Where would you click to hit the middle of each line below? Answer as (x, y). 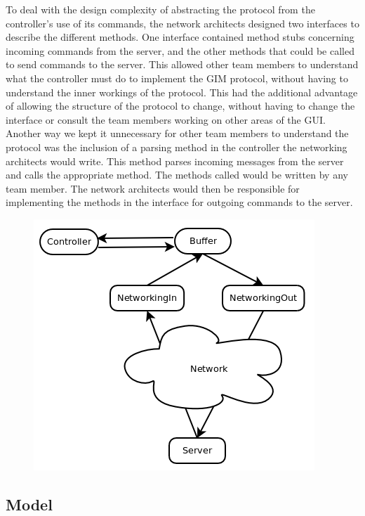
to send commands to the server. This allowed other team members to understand (182, 64)
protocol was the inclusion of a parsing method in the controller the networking (177, 147)
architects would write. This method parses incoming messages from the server (175, 161)
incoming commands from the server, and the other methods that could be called (180, 50)
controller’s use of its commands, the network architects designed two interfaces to (182, 23)
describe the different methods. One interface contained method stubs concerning (180, 37)
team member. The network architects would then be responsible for (153, 188)
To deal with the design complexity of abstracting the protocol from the (160, 9)
